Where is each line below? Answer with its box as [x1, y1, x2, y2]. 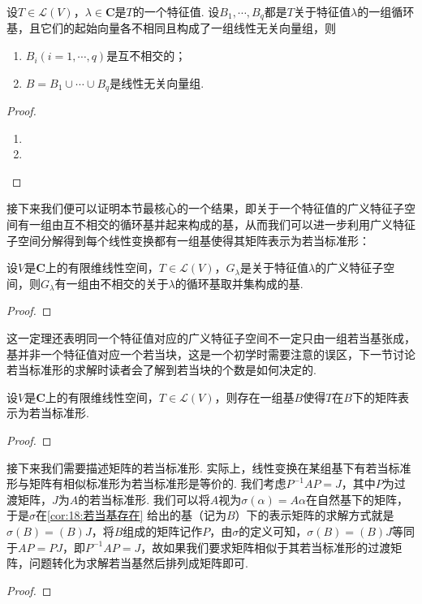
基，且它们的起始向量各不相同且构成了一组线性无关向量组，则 [6, 19, 336, 37]
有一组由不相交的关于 [54, 274, 169, 291]
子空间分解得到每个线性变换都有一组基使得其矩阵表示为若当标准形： [6, 231, 370, 248]
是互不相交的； [106, 47, 187, 64]
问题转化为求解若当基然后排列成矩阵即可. [28, 554, 248, 572]
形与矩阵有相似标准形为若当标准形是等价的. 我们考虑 [6, 475, 286, 492]
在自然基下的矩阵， [305, 490, 408, 507]
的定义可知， [239, 522, 308, 539]
